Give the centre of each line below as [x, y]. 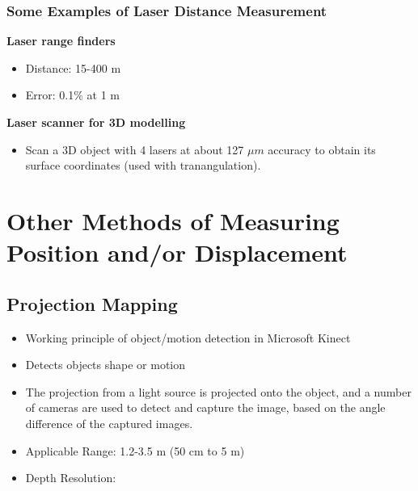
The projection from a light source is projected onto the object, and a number [218, 391]
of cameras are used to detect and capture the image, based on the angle [205, 407]
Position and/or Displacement [177, 252]
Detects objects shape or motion [106, 365]
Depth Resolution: [71, 478]
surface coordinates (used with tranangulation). [143, 165]
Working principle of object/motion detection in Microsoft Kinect [188, 337]
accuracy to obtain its [322, 149]
